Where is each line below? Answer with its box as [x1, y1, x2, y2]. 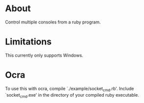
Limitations [5, 36, 52, 47]
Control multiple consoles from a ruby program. [5, 19, 101, 25]
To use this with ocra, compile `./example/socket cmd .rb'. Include [5, 85, 134, 93]
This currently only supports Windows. [5, 52, 83, 58]
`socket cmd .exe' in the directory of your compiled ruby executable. [5, 92, 140, 99]
